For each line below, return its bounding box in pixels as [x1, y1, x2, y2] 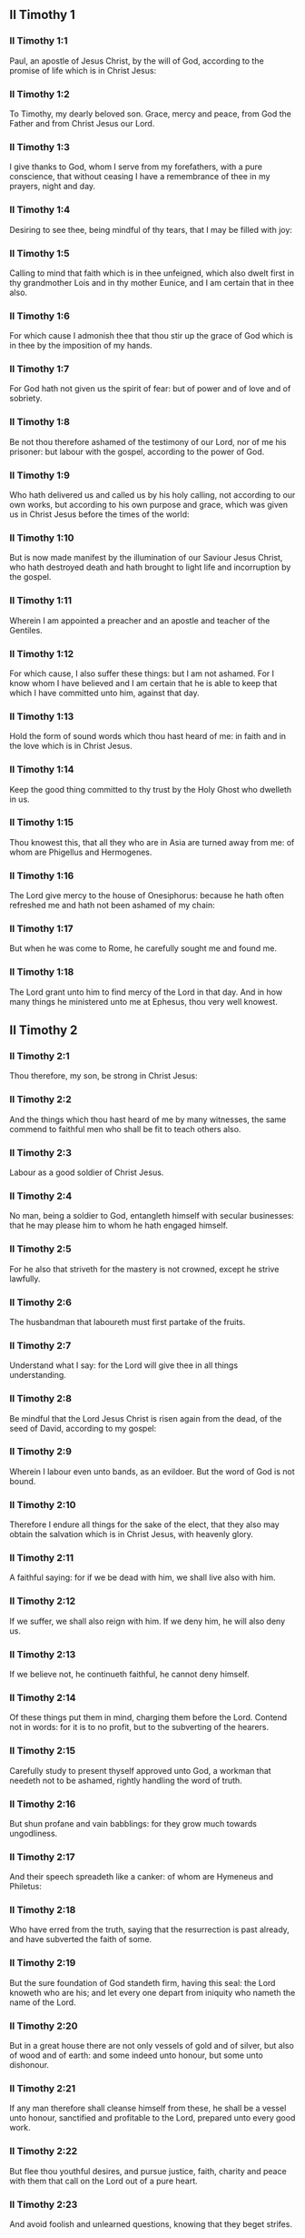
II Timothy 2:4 [9, 1190, 73, 1202]
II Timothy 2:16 [9, 1797, 76, 1810]
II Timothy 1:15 [9, 816, 74, 829]
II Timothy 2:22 [9, 2145, 78, 2158]
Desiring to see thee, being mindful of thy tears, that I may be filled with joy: [9, 224, 293, 235]
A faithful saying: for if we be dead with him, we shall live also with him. [9, 1572, 276, 1583]
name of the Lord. [9, 1997, 76, 2008]
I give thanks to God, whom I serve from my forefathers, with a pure [9, 161, 263, 172]
